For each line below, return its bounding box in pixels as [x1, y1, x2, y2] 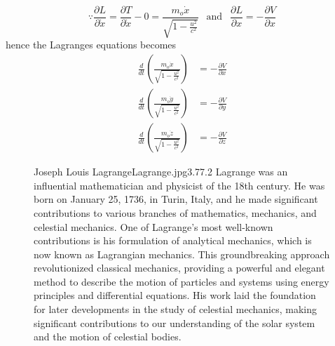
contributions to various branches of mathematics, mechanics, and [34, 205, 317, 220]
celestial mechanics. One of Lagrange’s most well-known [34, 219, 273, 234]
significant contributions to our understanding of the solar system [34, 315, 315, 330]
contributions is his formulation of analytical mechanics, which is [34, 233, 312, 248]
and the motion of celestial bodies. [34, 329, 182, 344]
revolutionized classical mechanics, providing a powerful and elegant [34, 260, 325, 275]
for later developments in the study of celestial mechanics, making [34, 302, 317, 317]
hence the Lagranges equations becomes [6, 37, 177, 52]
